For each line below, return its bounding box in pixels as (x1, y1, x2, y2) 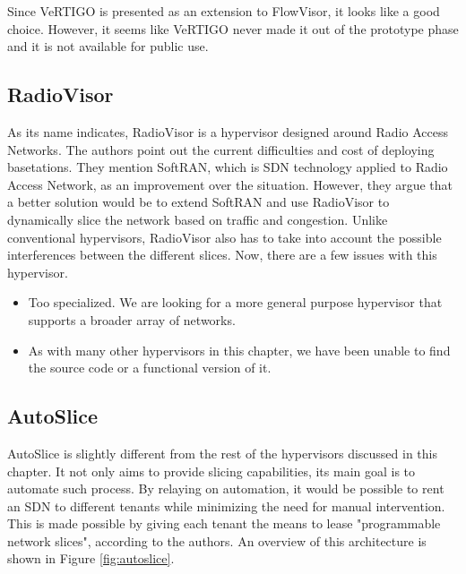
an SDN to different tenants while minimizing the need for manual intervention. (7, 496, 445, 515)
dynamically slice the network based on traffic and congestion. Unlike (7, 210, 388, 228)
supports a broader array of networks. (28, 310, 236, 329)
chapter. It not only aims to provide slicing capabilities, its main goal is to (7, 461, 416, 480)
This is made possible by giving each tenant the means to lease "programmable (7, 514, 441, 533)
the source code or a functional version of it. (28, 358, 272, 377)
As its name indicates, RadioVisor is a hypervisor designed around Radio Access (7, 122, 448, 141)
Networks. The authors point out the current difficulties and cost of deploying (7, 140, 435, 158)
